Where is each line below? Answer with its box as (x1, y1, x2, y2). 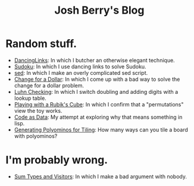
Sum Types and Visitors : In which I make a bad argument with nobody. (14, 173, 187, 180)
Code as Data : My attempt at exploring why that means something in (14, 114, 183, 121)
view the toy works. (14, 107, 62, 114)
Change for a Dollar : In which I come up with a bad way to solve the (14, 75, 180, 83)
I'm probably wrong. (5, 153, 108, 167)
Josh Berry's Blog (54, 4, 145, 17)
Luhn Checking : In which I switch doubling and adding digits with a (14, 88, 179, 95)
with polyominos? (14, 132, 58, 140)
